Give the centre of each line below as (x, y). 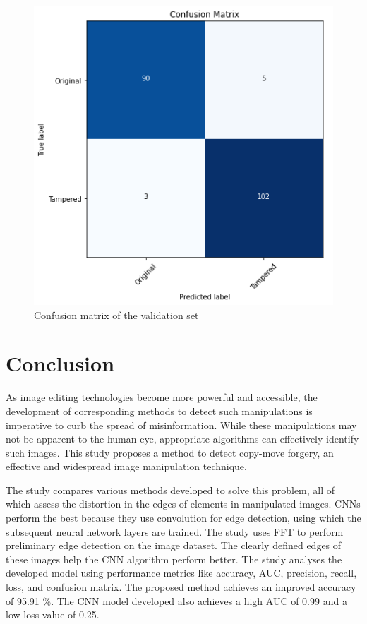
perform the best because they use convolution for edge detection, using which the (183, 518)
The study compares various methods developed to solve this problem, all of (170, 490)
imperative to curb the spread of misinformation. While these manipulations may (181, 425)
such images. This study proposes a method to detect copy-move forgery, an (170, 452)
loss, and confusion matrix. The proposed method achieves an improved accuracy (181, 587)
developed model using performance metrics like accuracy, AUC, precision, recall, (181, 573)
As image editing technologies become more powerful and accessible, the (162, 397)
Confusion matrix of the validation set (116, 314)
